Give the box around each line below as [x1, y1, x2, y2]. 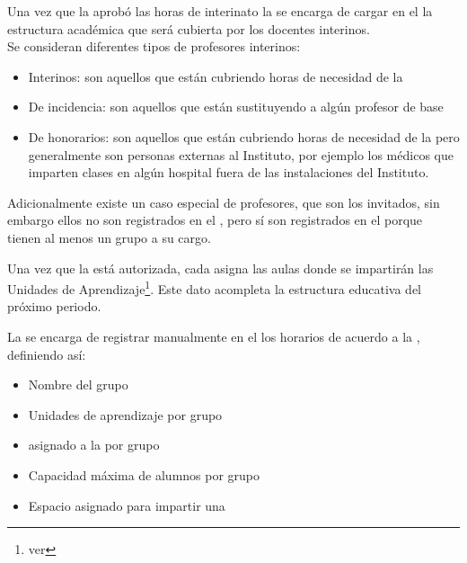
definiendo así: [7, 344, 86, 363]
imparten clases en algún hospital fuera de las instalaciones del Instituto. [28, 163, 429, 182]
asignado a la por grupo [28, 435, 160, 454]
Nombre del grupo [28, 375, 128, 394]
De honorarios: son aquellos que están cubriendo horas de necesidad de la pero [28, 127, 460, 146]
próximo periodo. [7, 297, 101, 316]
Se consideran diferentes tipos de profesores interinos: [7, 37, 301, 56]
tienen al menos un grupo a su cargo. [7, 228, 211, 246]
